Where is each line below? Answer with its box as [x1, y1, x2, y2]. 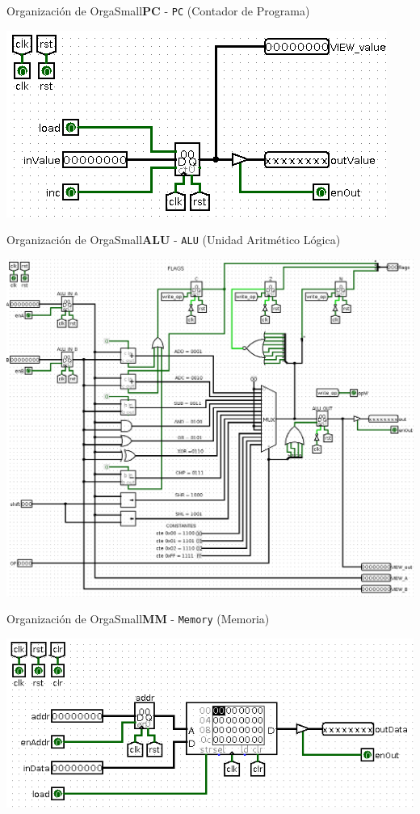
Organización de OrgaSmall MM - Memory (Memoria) [6, 610, 270, 627]
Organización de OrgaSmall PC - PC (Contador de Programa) [6, 2, 310, 19]
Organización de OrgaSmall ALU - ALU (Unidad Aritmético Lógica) [6, 231, 341, 248]
